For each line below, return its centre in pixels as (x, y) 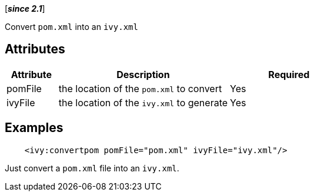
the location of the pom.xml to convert (140, 88)
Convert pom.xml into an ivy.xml (71, 27)
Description (143, 74)
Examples (34, 128)
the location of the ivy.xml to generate (143, 102)
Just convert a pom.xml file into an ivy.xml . (92, 168)
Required (289, 74)
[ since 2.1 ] (25, 9)
